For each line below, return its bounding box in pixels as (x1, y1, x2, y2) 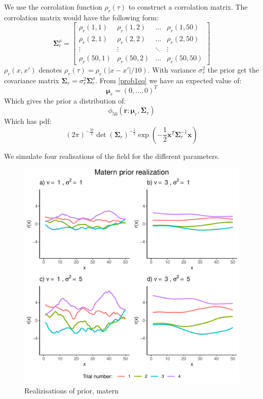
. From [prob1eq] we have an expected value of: (95, 75, 242, 85)
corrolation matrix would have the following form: (4, 12, 159, 22)
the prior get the (207, 64, 259, 75)
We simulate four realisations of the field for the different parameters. (4, 150, 220, 161)
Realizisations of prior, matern (24, 385, 119, 395)
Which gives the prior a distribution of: (4, 95, 126, 106)
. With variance (147, 64, 196, 75)
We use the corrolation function (4, 2, 102, 12)
